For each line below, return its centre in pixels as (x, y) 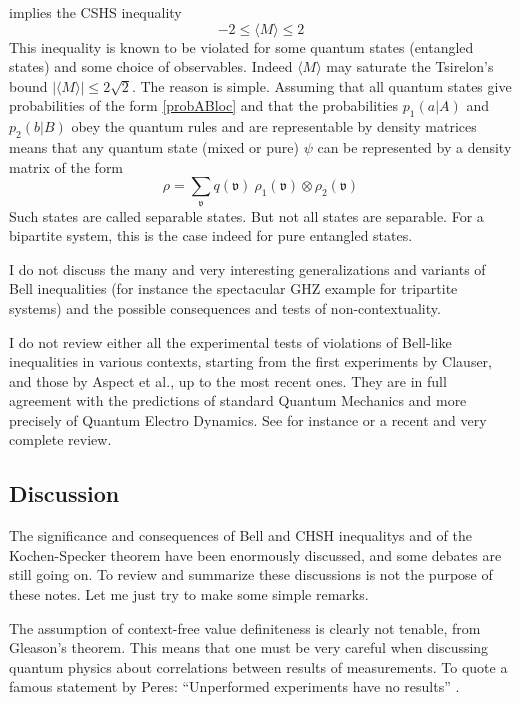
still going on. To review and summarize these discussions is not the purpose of (251, 574)
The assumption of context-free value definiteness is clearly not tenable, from (245, 627)
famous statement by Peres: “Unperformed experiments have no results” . (234, 686)
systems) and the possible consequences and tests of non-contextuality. (225, 307)
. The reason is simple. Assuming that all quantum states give (321, 85)
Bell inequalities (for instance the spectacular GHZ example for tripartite (233, 288)
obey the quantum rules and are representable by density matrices (274, 126)
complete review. (60, 439)
